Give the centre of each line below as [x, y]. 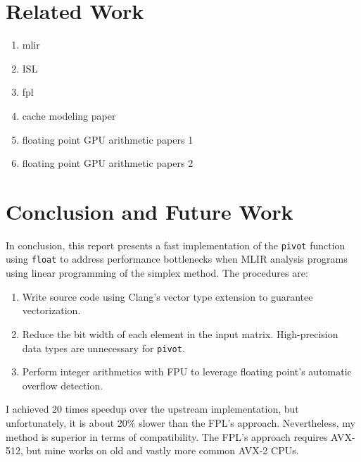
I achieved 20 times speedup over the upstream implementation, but [152, 409]
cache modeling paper [69, 115]
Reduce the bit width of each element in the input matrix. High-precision [180, 333]
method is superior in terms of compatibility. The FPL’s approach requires [167, 436]
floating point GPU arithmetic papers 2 [108, 163]
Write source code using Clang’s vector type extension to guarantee [167, 296]
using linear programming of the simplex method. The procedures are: [157, 273]
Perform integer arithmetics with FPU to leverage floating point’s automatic [187, 372]
